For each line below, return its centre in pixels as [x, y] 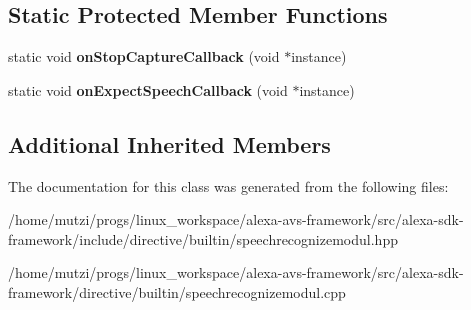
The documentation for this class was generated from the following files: [228, 185]
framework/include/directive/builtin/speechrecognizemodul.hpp [203, 238]
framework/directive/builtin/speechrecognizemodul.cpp [177, 291]
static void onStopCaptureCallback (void [144, 56]
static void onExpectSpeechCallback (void [148, 89]
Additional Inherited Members [169, 143]
